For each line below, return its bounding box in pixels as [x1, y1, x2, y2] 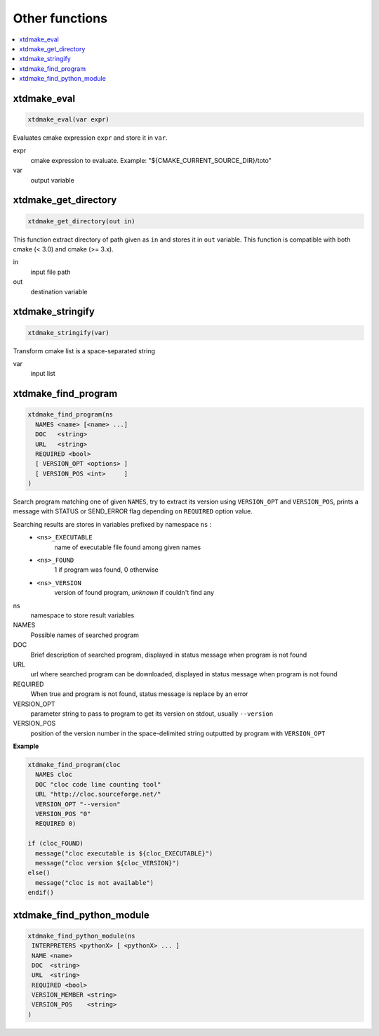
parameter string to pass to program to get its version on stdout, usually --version [30, 709, 274, 718]
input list [30, 369, 55, 378]
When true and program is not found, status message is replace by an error [30, 690, 248, 698]
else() [27, 869, 51, 877]
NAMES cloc [35, 771, 73, 779]
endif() [27, 889, 54, 897]
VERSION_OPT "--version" [35, 800, 121, 808]
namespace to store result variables [30, 611, 135, 619]
